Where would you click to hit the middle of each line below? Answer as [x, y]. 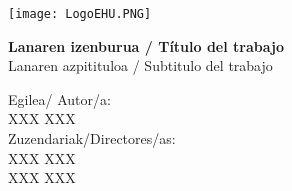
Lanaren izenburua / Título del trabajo [146, 45]
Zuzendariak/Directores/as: [92, 138]
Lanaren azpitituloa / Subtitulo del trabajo [140, 65]
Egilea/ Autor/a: [59, 98]
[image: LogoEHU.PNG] [80, 14]
